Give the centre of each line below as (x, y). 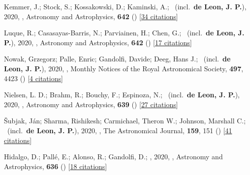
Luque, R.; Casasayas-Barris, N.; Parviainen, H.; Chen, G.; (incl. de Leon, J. (124, 33)
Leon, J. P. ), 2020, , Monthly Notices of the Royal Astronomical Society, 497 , (124, 68)
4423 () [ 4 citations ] (33, 78)
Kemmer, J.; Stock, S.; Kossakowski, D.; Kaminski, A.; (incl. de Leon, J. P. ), (125, 6)
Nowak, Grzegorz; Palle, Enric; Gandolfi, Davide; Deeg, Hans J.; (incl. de (117, 59)
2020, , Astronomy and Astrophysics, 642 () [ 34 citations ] (91, 16)
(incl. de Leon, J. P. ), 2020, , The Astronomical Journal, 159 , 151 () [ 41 (120, 130)
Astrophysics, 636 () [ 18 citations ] (56, 166)
